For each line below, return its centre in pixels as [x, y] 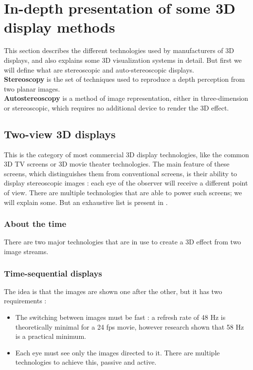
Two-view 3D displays [60, 134]
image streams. [26, 251]
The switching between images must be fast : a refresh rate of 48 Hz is [120, 317]
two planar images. [32, 88]
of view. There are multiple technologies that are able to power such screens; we [123, 193]
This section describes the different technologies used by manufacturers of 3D [119, 50]
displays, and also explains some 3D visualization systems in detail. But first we [123, 60]
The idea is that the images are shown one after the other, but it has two [113, 291]
